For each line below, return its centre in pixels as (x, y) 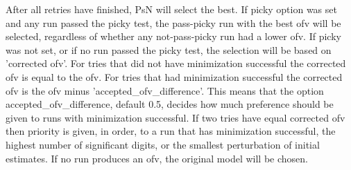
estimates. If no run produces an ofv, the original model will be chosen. (157, 158)
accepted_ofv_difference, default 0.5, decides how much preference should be (170, 104)
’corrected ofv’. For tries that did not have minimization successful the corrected (176, 63)
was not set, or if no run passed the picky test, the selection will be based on (169, 49)
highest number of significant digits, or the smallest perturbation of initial (163, 144)
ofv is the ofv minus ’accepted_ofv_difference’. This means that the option (165, 90)
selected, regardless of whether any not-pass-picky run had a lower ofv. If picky (173, 36)
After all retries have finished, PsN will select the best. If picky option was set (171, 9)
